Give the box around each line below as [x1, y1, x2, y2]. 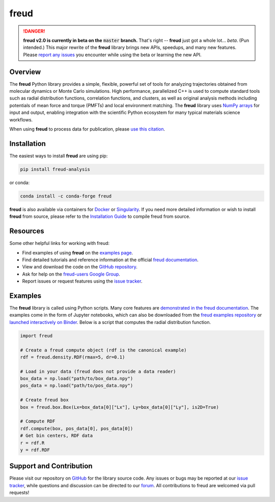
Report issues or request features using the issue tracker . [22, 278, 143, 284]
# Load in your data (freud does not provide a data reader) [20, 368, 176, 374]
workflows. [9, 116, 33, 122]
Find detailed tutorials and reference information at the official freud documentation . [22, 257, 199, 263]
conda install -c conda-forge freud [20, 193, 112, 199]
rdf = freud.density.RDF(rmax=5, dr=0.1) [20, 354, 125, 360]
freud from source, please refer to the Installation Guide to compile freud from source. [9, 213, 190, 219]
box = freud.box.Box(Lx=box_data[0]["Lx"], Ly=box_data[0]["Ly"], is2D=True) [20, 404, 219, 410]
